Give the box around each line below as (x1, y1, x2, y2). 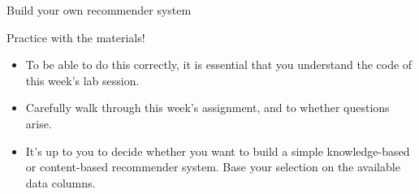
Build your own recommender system (6, 2, 192, 18)
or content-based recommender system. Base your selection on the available (25, 158, 400, 175)
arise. (25, 114, 52, 131)
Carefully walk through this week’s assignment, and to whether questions (25, 99, 390, 116)
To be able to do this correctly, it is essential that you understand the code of (25, 56, 413, 73)
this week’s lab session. (25, 71, 140, 88)
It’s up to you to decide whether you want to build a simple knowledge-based (25, 142, 410, 159)
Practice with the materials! (6, 28, 145, 45)
